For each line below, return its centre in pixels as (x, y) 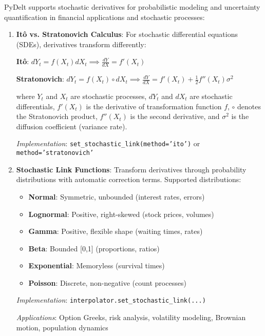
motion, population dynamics (62, 327)
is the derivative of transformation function (154, 106)
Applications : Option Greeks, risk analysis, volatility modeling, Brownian (131, 317)
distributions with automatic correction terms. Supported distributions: (129, 179)
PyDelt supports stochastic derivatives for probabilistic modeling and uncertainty (132, 7)
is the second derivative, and (175, 116)
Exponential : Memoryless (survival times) (97, 265)
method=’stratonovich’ (55, 153)
